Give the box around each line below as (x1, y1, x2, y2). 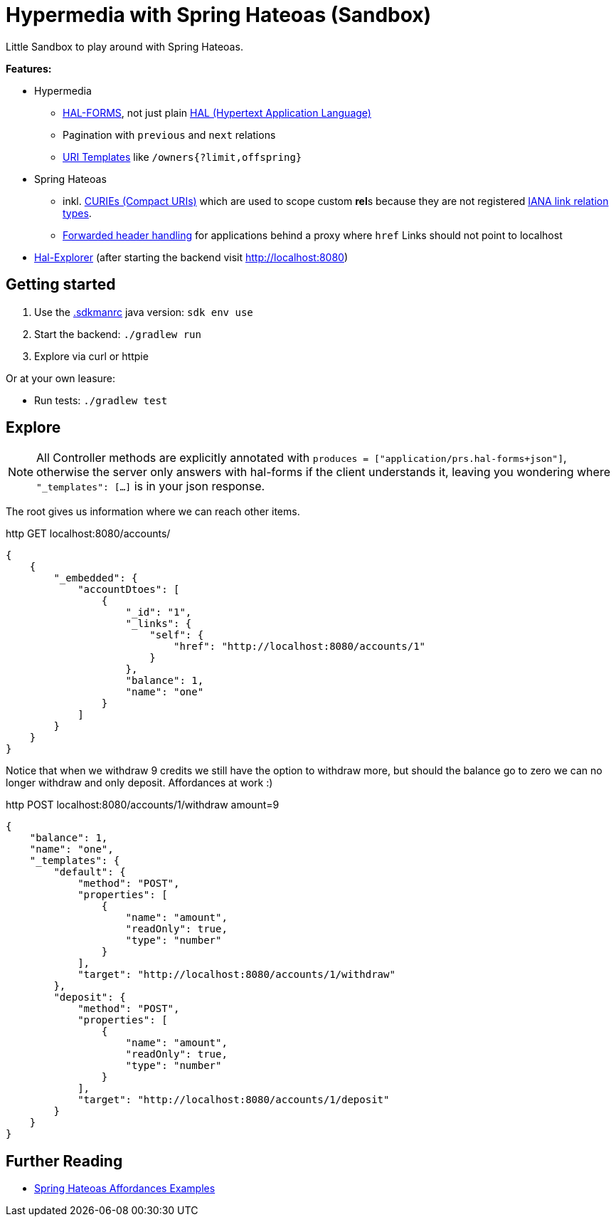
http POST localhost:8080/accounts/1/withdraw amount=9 (6, 799, 280, 811)
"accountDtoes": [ (78, 584, 180, 596)
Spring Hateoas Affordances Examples (34, 1182, 216, 1195)
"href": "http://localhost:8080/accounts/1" (174, 641, 426, 653)
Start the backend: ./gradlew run (34, 327, 201, 340)
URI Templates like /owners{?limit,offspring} (63, 150, 302, 163)
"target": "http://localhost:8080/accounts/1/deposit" (78, 1094, 390, 1106)
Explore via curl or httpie (34, 349, 149, 362)
